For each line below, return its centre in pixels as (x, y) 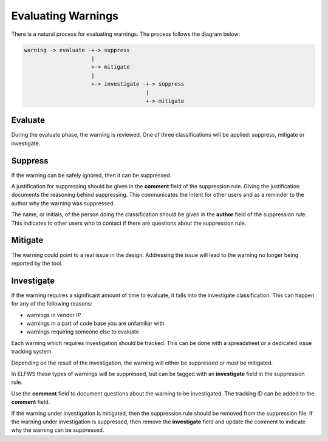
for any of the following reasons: (52, 304)
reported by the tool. (37, 263)
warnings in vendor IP (54, 315)
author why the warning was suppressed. (63, 203)
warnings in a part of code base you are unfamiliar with (96, 323)
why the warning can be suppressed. (58, 430)
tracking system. (32, 352)
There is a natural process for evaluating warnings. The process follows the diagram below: (125, 34)
